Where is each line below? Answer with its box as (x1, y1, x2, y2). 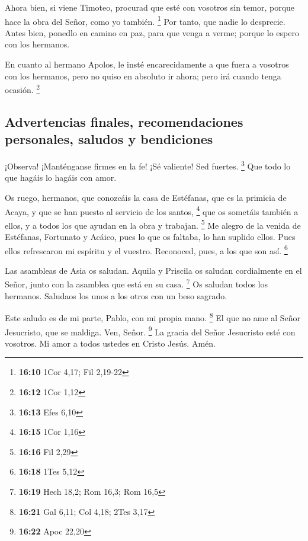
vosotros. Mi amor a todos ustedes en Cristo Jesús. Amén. (5, 337, 216, 349)
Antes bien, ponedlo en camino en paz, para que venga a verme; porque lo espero (5, 26, 299, 39)
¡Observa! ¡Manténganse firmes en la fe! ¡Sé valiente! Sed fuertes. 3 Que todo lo (5, 158, 291, 172)
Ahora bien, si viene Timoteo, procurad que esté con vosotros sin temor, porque (5, 1, 295, 13)
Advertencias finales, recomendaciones (5, 112, 243, 130)
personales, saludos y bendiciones (5, 130, 213, 148)
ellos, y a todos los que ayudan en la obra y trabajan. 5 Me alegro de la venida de (5, 217, 301, 231)
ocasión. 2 (5, 82, 40, 95)
